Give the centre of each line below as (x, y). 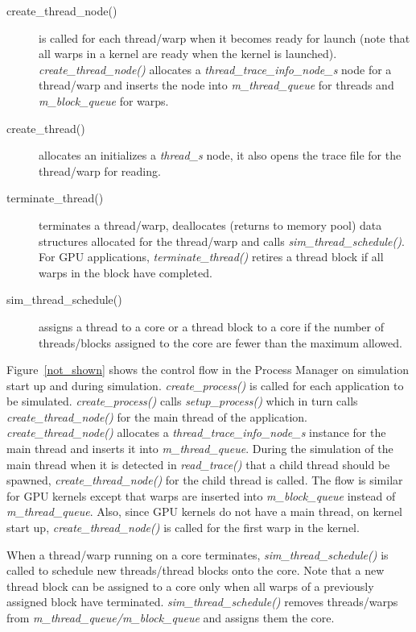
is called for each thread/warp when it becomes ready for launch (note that (224, 37)
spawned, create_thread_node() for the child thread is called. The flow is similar (205, 480)
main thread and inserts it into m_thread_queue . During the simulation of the (200, 449)
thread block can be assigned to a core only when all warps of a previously (190, 586)
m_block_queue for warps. (104, 100)
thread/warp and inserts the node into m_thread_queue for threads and (216, 85)
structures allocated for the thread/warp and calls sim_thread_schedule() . (222, 241)
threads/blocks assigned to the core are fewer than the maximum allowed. (220, 342)
